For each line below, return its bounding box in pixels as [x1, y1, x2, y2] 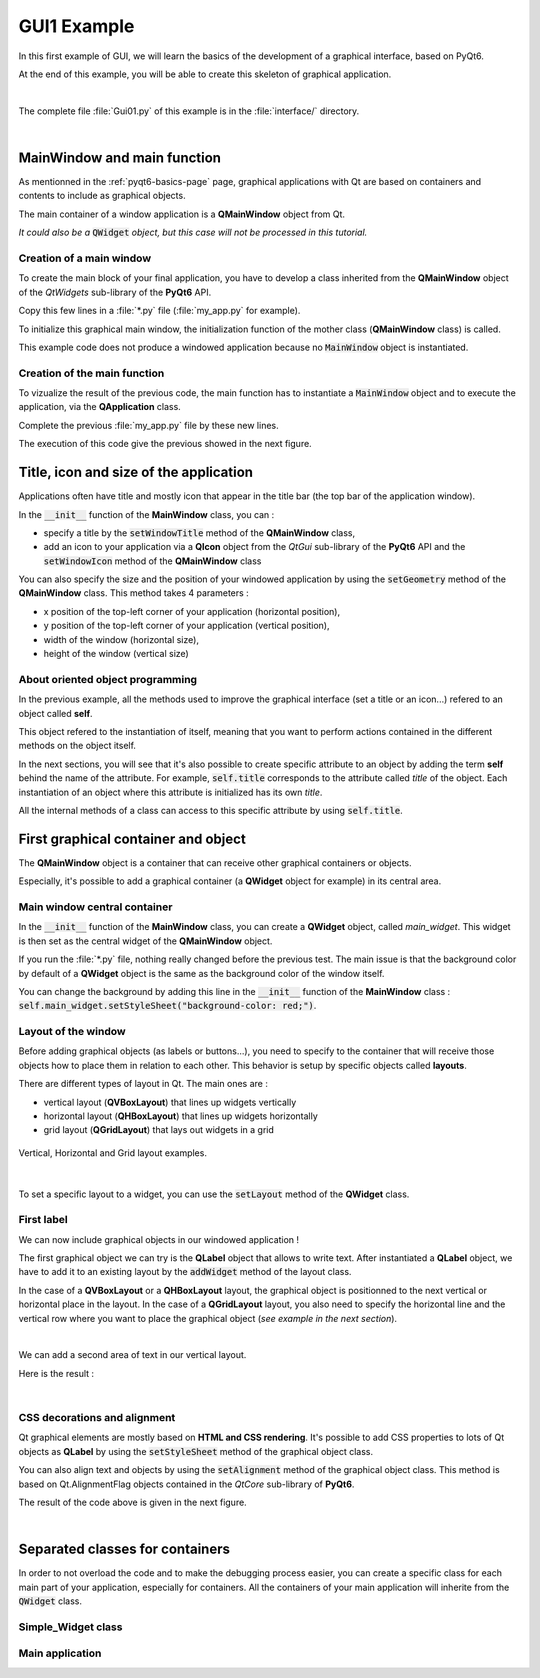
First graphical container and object [18, 830, 247, 847]
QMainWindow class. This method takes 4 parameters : [18, 587, 249, 599]
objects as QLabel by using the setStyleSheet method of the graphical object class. [18, 1445, 374, 1457]
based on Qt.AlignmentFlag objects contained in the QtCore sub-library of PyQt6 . [18, 1478, 355, 1490]
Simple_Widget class [18, 1620, 123, 1634]
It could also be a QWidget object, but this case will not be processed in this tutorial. [18, 226, 368, 239]
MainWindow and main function [18, 149, 222, 166]
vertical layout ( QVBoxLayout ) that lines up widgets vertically [43, 1096, 297, 1108]
